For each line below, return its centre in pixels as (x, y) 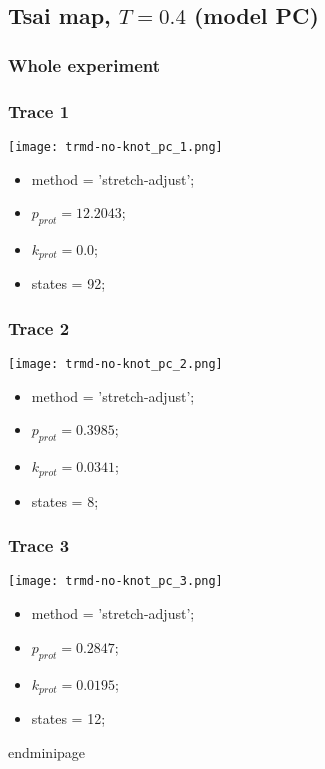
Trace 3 (39, 545)
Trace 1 (39, 110)
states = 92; (68, 283)
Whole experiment (84, 64)
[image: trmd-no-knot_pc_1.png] (115, 146)
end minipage (47, 751)
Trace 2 (39, 327)
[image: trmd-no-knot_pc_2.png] (115, 364)
